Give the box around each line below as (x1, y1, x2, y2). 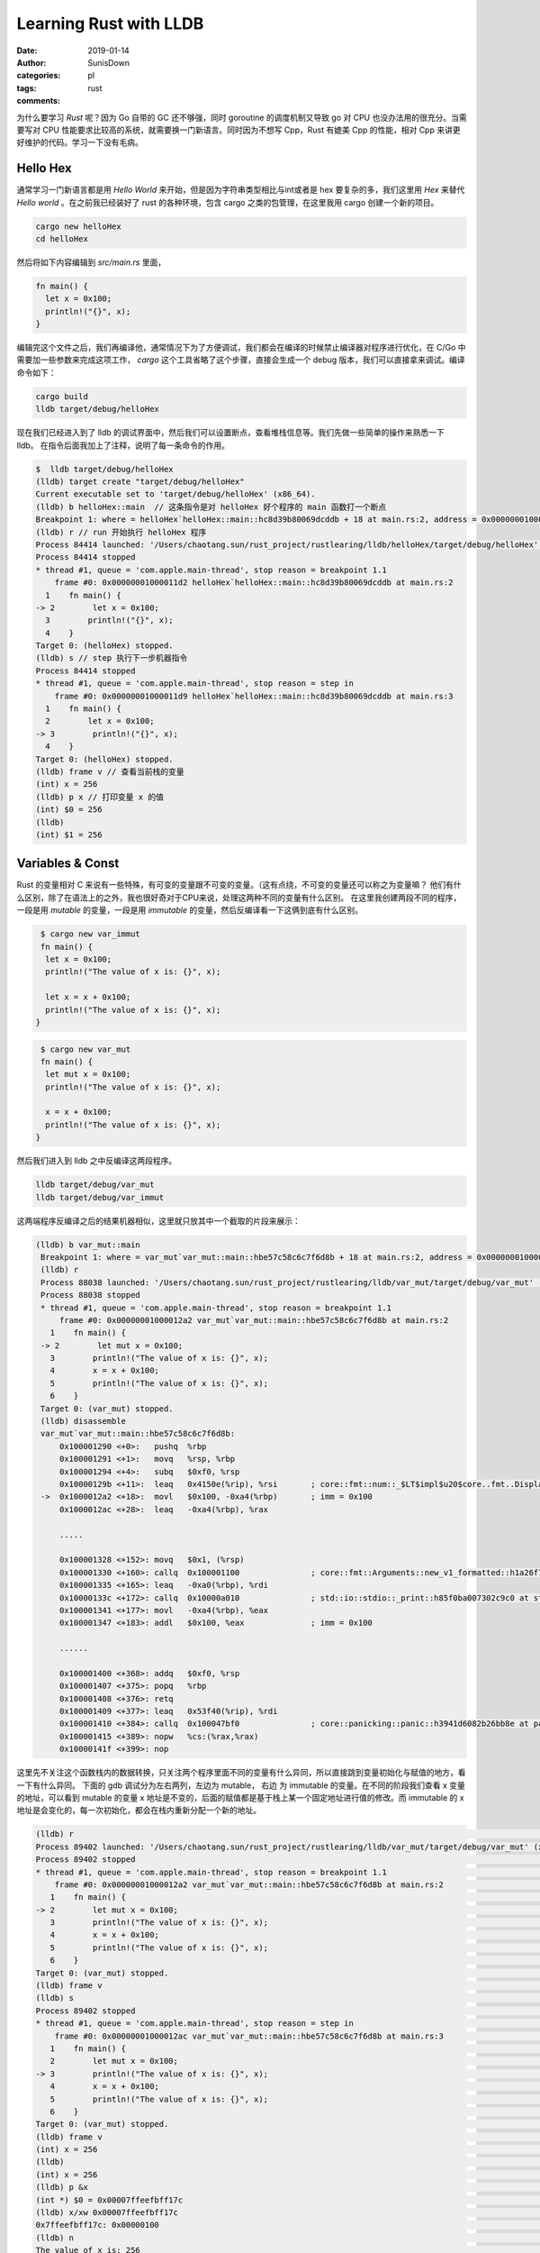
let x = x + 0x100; (45, 992, 131, 1002)
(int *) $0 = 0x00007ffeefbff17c (35, 2194, 184, 2205)
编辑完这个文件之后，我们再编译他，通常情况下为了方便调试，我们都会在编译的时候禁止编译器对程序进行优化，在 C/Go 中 (16, 342, 466, 353)
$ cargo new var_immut (40, 929, 141, 939)
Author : (16, 57, 47, 68)
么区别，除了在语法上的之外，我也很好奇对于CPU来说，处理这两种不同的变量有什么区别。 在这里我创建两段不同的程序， (16, 892, 462, 903)
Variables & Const (16, 856, 120, 871)
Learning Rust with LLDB (16, 14, 204, 33)
